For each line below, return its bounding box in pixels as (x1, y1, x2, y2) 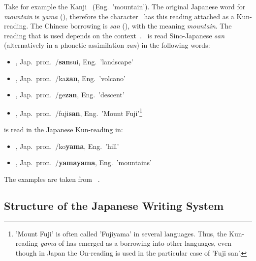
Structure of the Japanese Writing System (4, 198, 224, 213)
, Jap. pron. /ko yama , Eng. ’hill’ (15, 141, 119, 151)
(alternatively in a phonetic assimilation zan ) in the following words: (4, 40, 210, 50)
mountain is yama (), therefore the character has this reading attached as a (4, 11, 234, 21)
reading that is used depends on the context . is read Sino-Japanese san (4, 30, 225, 40)
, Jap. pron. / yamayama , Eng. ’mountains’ (15, 157, 152, 168)
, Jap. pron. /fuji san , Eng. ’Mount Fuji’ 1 (15, 106, 143, 118)
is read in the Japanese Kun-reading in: (4, 124, 123, 134)
